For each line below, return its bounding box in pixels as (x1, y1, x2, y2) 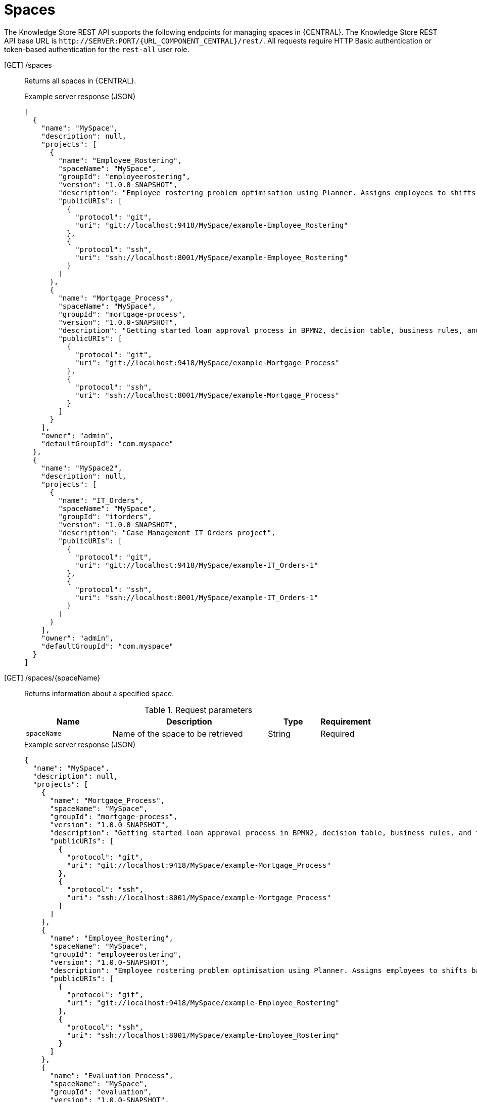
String (268, 728, 291, 739)
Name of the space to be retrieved (112, 728, 243, 739)
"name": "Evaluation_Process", (50, 1071, 174, 1080)
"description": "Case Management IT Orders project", (58, 528, 276, 537)
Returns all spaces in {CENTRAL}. (24, 76, 136, 85)
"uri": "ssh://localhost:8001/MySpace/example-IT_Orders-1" (75, 593, 318, 602)
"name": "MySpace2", (41, 463, 122, 472)
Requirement (320, 716, 371, 727)
